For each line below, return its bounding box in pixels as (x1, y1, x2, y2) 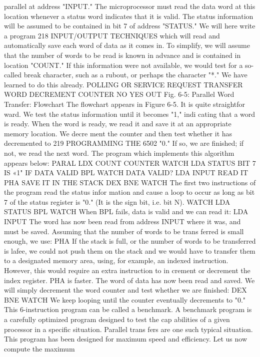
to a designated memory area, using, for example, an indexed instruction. (4, 255, 228, 266)
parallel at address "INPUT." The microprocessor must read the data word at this (4, 1, 255, 11)
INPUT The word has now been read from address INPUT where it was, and (4, 216, 241, 227)
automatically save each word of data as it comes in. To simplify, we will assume (4, 40, 250, 50)
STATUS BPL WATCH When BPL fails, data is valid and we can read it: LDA (4, 206, 248, 217)
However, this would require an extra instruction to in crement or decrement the (4, 265, 250, 276)
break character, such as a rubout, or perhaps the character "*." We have (23, 69, 247, 80)
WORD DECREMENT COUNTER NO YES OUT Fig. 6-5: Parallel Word (4, 89, 234, 99)
